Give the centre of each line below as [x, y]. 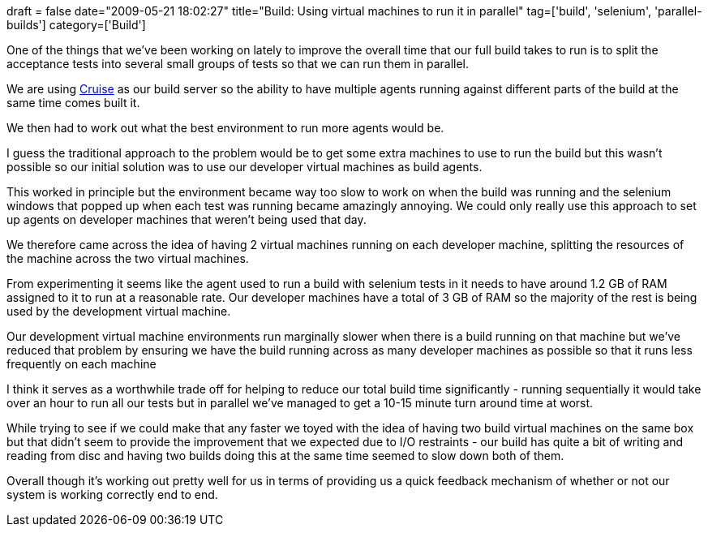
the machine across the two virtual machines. [128, 258]
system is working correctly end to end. [112, 494]
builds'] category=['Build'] [76, 25]
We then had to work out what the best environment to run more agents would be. [225, 128]
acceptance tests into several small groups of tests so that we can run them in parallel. [238, 64]
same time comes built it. [73, 103]
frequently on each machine [82, 364]
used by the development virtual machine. [119, 311]
